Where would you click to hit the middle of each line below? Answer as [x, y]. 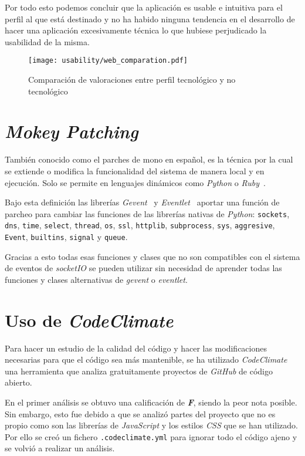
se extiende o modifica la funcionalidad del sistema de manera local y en [135, 170]
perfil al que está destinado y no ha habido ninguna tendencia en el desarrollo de [150, 18]
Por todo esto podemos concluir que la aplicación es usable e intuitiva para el [144, 7]
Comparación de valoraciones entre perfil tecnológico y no [132, 80]
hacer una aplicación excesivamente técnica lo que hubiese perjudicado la [136, 30]
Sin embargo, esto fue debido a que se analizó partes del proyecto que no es [140, 413]
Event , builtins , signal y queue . [66, 237]
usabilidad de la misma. [47, 41]
